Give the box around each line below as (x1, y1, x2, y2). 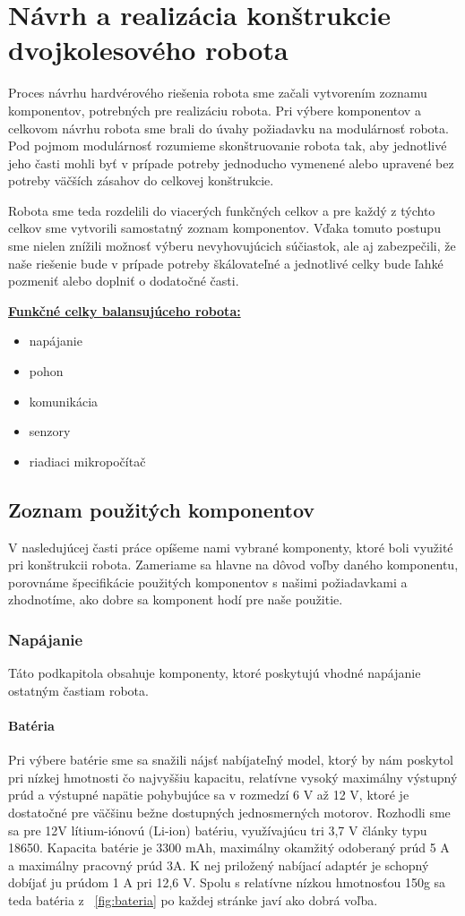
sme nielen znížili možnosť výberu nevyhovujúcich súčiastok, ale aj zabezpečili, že (8, 236, 456, 255)
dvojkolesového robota (8, 31, 288, 68)
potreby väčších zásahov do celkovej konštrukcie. (8, 171, 274, 190)
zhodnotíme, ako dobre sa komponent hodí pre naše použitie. (8, 590, 343, 609)
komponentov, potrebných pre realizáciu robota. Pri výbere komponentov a (8, 100, 421, 119)
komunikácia (29, 391, 99, 410)
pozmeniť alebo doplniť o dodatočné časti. (8, 271, 239, 290)
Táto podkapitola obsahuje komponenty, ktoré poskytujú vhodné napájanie (8, 663, 421, 682)
